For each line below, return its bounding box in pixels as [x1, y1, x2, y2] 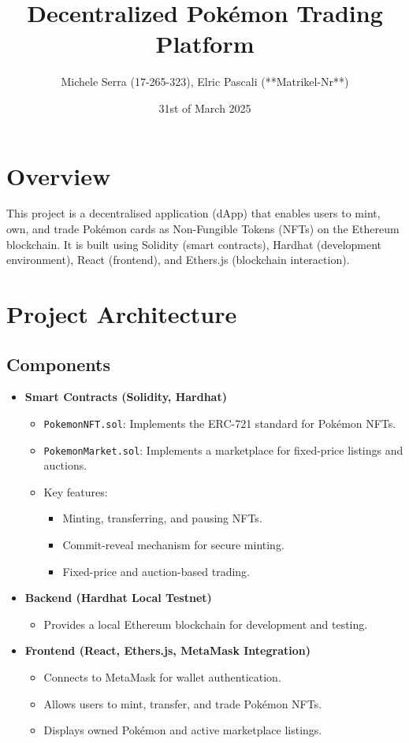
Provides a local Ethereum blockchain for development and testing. [43, 615, 368, 632]
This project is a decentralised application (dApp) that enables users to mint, [6, 205, 381, 221]
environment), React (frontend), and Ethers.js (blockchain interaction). [6, 251, 350, 268]
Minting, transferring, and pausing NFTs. [62, 510, 262, 526]
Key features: [43, 483, 108, 500]
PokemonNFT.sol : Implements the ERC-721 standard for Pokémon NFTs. [43, 414, 396, 431]
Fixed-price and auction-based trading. [62, 563, 250, 579]
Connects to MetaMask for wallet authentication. [43, 669, 281, 685]
